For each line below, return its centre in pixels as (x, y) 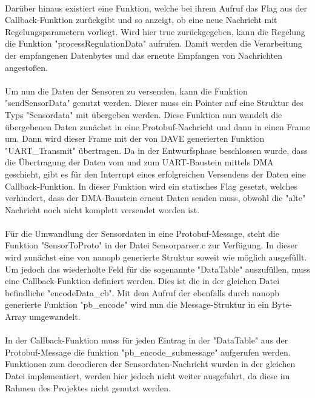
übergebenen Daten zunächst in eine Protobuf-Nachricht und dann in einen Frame (157, 126)
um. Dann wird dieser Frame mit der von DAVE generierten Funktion (135, 138)
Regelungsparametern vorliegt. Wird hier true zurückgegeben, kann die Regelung (155, 31)
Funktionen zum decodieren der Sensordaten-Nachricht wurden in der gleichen (150, 364)
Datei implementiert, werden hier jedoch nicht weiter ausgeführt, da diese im (148, 376)
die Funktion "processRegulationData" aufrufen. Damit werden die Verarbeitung (154, 43)
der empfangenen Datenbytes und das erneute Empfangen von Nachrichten (144, 55)
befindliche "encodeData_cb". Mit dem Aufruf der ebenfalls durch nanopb (142, 292)
